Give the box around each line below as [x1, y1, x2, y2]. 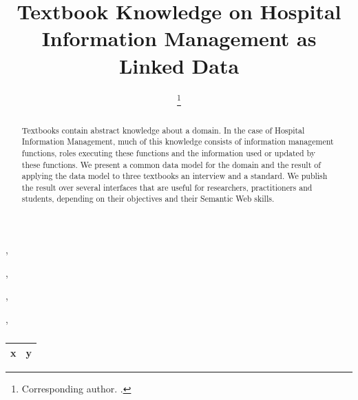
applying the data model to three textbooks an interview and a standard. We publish [21, 170, 328, 182]
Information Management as [41, 24, 317, 52]
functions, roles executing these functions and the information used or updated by [21, 147, 316, 158]
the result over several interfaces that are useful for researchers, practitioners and [21, 181, 313, 193]
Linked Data [118, 51, 240, 79]
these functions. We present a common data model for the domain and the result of [21, 158, 321, 170]
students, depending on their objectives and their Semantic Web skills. [21, 193, 275, 204]
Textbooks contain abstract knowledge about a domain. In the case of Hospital [21, 124, 305, 136]
